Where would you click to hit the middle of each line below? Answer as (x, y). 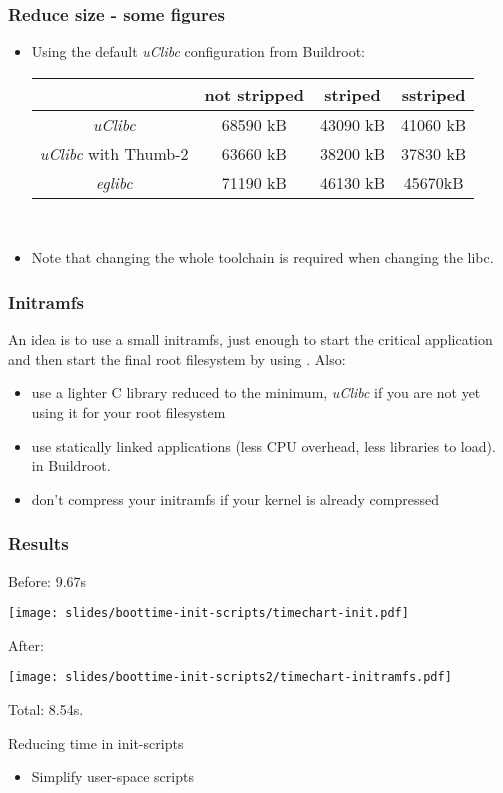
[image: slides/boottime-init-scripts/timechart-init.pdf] (208, 613)
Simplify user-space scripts (112, 776)
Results (38, 543)
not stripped (254, 94)
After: (26, 644)
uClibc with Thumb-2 (114, 153)
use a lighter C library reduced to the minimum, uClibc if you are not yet (256, 392)
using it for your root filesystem (128, 412)
